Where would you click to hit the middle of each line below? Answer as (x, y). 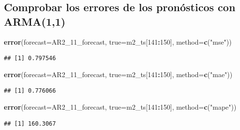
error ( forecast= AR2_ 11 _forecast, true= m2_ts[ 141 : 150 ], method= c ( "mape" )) (120, 106)
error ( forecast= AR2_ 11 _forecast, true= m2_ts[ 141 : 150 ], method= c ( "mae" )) (118, 74)
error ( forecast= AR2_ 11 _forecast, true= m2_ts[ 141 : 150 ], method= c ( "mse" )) (118, 41)
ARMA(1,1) (35, 21)
